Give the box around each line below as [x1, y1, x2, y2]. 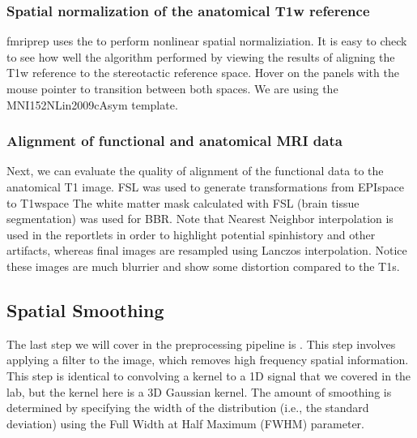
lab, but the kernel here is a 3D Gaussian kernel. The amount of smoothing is [6, 383, 392, 400]
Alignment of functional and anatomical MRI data [6, 131, 343, 151]
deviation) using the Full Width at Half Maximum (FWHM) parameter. [6, 414, 364, 432]
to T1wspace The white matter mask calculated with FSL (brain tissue [6, 194, 360, 211]
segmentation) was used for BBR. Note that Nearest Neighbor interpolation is [6, 210, 394, 227]
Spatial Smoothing [6, 297, 164, 322]
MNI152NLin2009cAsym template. [6, 96, 178, 113]
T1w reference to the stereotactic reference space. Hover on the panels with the [6, 64, 399, 81]
